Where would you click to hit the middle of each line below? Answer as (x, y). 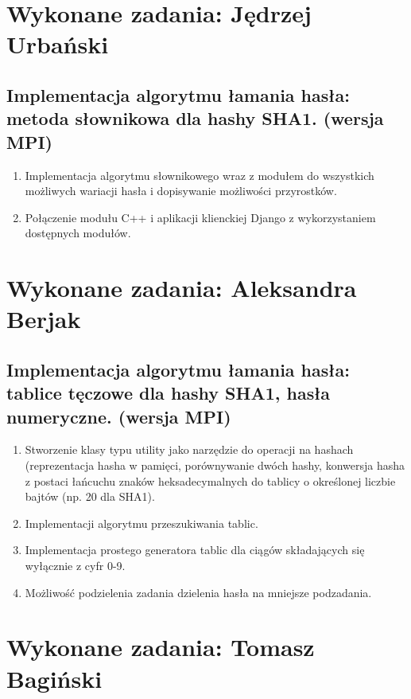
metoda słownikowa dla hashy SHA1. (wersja (195, 118)
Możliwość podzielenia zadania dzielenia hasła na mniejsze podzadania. (198, 592)
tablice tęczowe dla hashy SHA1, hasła (169, 393)
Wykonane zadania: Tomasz (161, 647)
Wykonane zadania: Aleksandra (182, 288)
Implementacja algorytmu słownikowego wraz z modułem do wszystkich (200, 175)
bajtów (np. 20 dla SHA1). (90, 496)
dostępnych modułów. (78, 233)
